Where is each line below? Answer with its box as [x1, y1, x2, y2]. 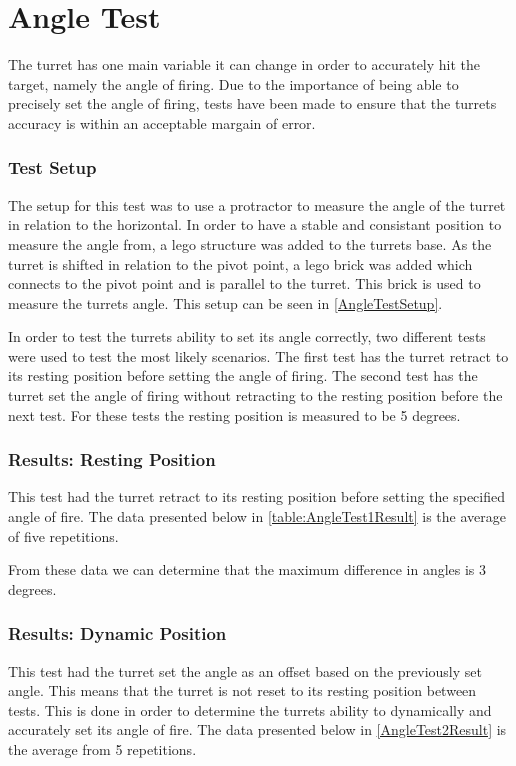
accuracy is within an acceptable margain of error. [8, 112, 316, 133]
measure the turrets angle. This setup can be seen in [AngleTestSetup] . [8, 292, 443, 313]
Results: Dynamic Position [8, 621, 227, 646]
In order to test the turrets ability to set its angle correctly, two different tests [8, 326, 486, 347]
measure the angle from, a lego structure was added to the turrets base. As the [8, 233, 492, 254]
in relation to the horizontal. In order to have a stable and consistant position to [8, 214, 502, 235]
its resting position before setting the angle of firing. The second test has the [8, 365, 478, 386]
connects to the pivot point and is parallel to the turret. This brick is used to [8, 273, 481, 294]
